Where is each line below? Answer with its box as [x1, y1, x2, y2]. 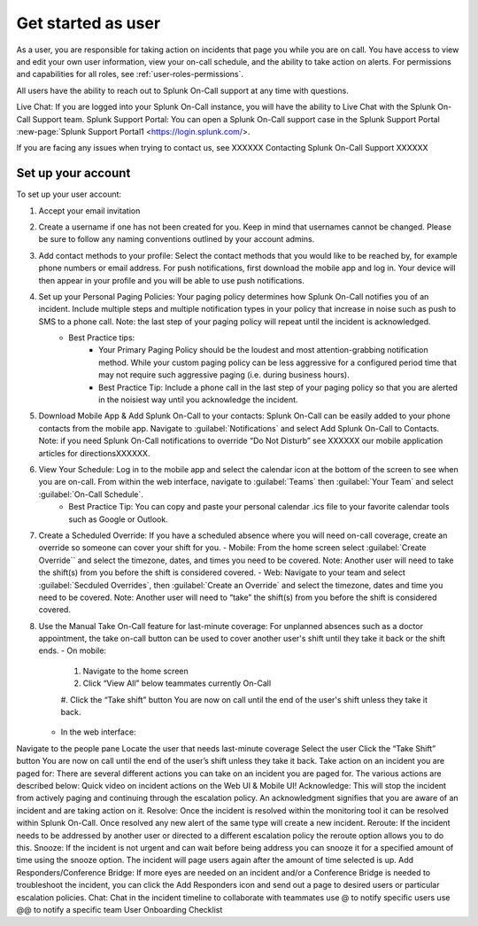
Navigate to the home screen [82, 665, 189, 676]
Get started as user [16, 13, 161, 33]
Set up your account [16, 166, 131, 181]
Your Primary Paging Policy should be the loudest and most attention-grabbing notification [98, 345, 428, 355]
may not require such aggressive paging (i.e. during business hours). [98, 370, 350, 380]
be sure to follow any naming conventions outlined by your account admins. [38, 234, 315, 245]
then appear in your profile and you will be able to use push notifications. [38, 275, 305, 285]
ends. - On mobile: [38, 645, 106, 656]
